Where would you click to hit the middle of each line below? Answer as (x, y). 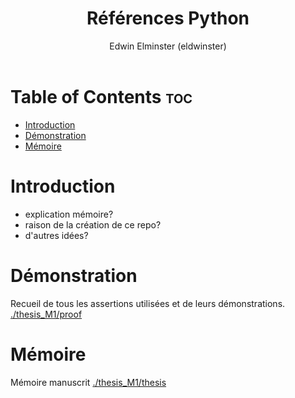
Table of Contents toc (101, 96)
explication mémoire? (69, 214)
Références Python (168, 18)
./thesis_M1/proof (46, 314)
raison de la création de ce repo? (93, 224)
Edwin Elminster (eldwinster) (168, 46)
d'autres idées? (56, 235)
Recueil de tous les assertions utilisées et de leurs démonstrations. (148, 303)
